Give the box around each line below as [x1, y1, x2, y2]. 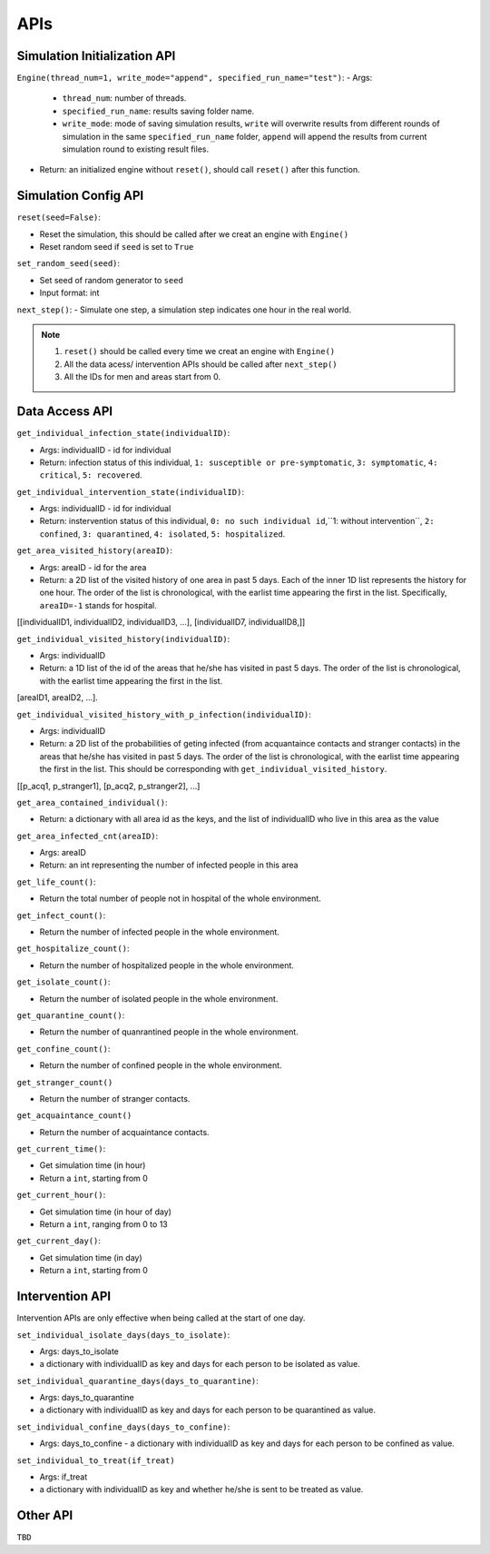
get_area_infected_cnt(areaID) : [16, 830, 159, 841]
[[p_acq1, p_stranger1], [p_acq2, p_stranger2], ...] [16, 780, 201, 791]
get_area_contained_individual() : [16, 797, 168, 807]
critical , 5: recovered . [39, 470, 142, 480]
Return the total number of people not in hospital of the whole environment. [39, 893, 321, 904]
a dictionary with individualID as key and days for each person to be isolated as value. [39, 1359, 360, 1370]
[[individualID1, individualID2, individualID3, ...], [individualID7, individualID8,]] [16, 617, 306, 628]
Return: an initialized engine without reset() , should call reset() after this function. [39, 164, 360, 175]
